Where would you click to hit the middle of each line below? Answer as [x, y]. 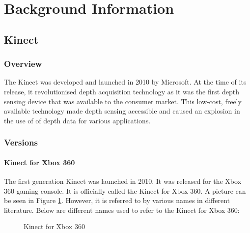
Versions [21, 142]
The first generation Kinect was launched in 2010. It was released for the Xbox [123, 181]
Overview [23, 64]
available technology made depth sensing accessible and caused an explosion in [122, 111]
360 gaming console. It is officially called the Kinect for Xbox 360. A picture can [125, 190]
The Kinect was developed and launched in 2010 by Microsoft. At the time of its [125, 82]
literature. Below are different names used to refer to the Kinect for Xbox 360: [122, 210]
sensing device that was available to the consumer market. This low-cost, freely [123, 101]
